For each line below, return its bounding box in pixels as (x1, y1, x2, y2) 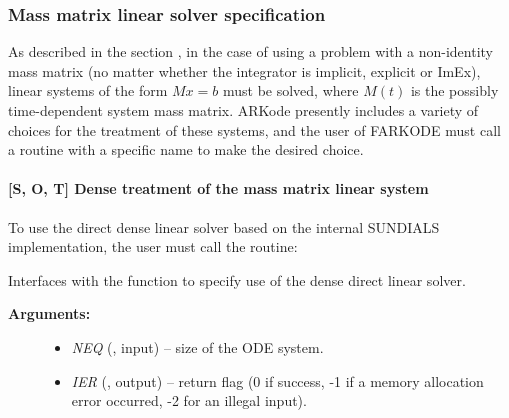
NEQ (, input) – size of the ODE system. (71, 336, 324, 357)
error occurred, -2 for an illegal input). (71, 390, 307, 411)
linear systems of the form (8, 80, 168, 101)
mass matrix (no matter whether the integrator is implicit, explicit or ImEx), (8, 60, 481, 81)
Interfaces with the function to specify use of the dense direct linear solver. (8, 269, 466, 290)
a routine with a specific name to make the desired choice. (8, 139, 364, 160)
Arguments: (8, 303, 91, 324)
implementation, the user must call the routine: (8, 236, 298, 257)
